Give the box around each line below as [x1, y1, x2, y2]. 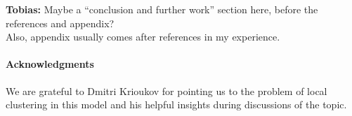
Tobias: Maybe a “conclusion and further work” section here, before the [6, 2, 318, 16]
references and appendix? [6, 15, 115, 30]
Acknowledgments [6, 57, 94, 71]
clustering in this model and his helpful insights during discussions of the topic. [6, 97, 347, 112]
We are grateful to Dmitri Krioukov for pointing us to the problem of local [6, 83, 327, 98]
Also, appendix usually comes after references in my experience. [6, 29, 280, 44]
